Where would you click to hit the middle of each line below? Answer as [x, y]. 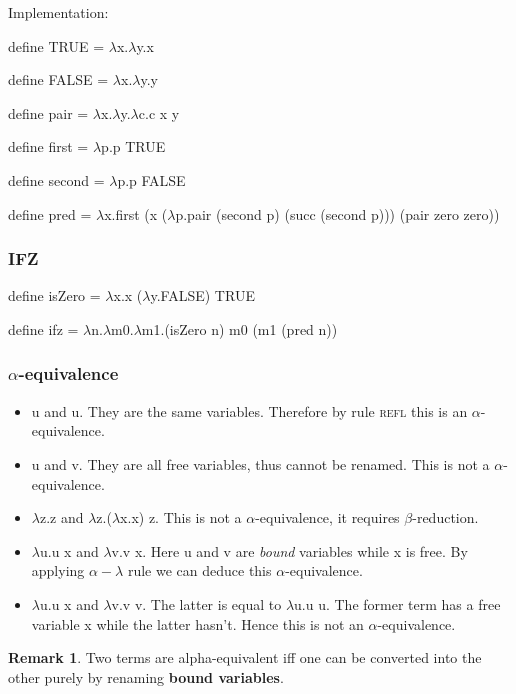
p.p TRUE [133, 146]
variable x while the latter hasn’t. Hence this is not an [197, 623]
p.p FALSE [151, 179]
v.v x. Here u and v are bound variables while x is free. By [289, 550]
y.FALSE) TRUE [202, 295]
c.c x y [159, 112]
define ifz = [43, 328]
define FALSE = [58, 79]
